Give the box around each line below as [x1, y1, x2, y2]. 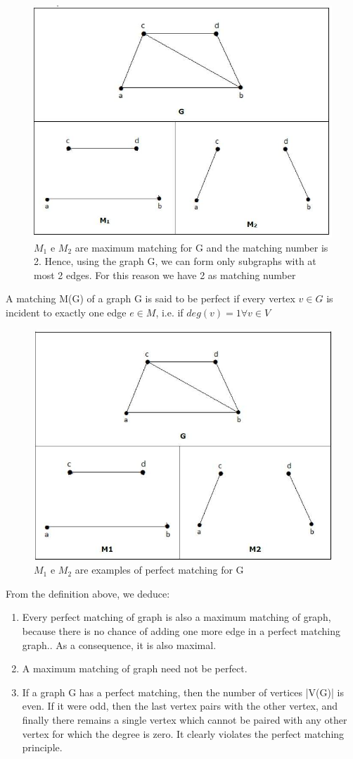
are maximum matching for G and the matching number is [75, 240, 328, 254]
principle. [22, 740, 63, 755]
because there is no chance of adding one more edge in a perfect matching [22, 624, 340, 638]
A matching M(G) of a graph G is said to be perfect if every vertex [6, 291, 295, 306]
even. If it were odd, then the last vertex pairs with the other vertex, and [22, 698, 338, 713]
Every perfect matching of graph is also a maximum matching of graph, [22, 610, 331, 624]
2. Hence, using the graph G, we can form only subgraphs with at [34, 254, 316, 269]
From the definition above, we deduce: [6, 586, 170, 600]
